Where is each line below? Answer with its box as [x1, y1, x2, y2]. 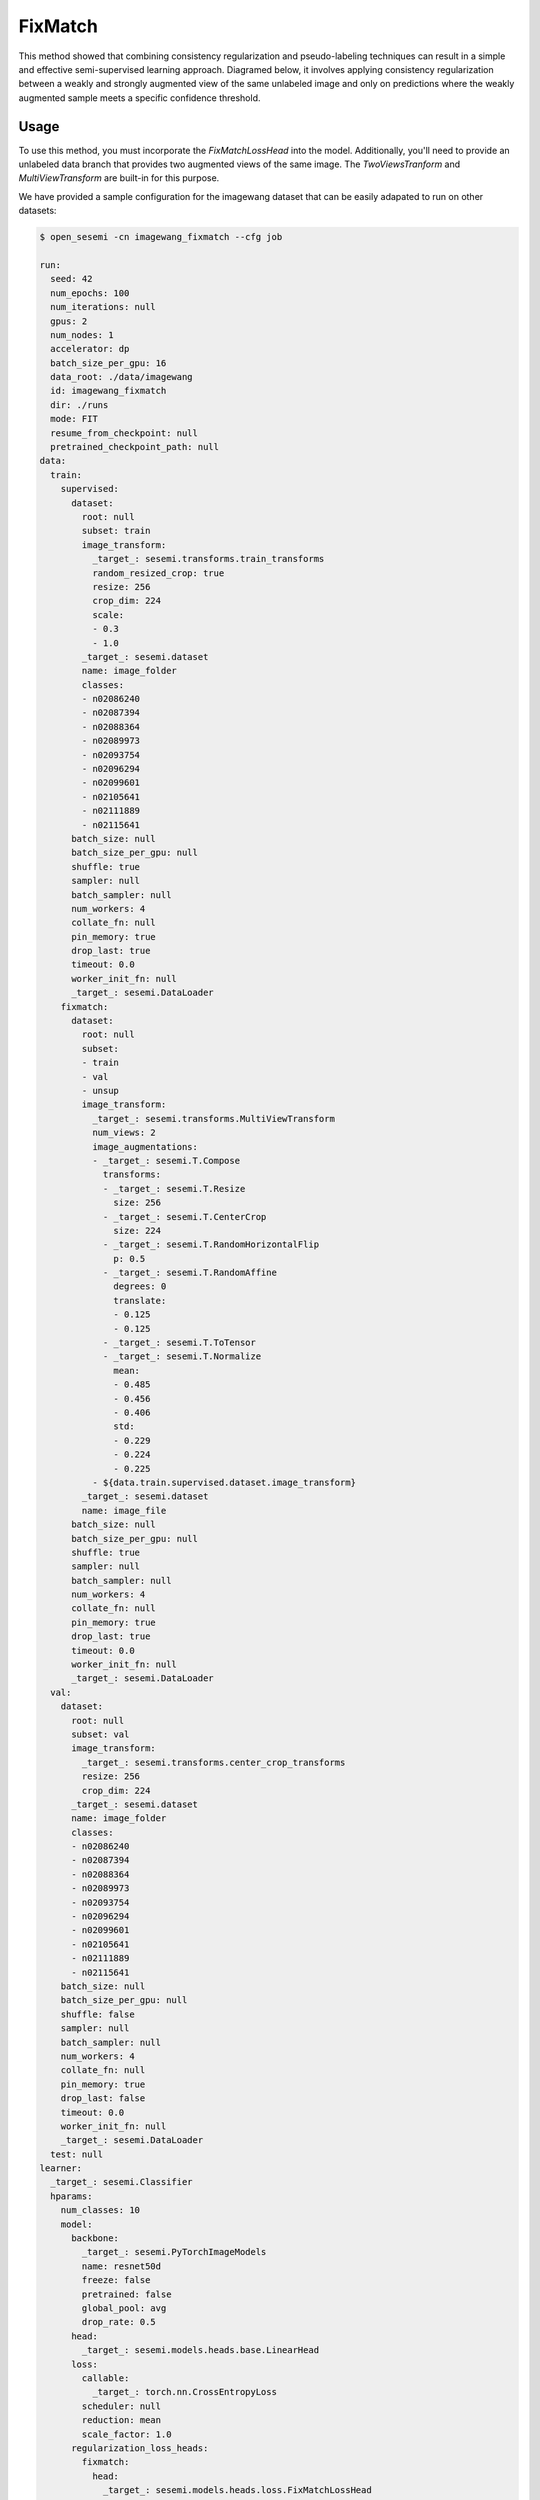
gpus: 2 [50, 315, 88, 327]
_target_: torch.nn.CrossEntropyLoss [91, 2386, 277, 2398]
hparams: [50, 2190, 93, 2202]
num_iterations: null [50, 301, 157, 313]
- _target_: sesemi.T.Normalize [102, 1351, 262, 1362]
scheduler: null [81, 2400, 162, 2412]
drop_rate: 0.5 [81, 2316, 157, 2328]
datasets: [18, 205, 57, 217]
